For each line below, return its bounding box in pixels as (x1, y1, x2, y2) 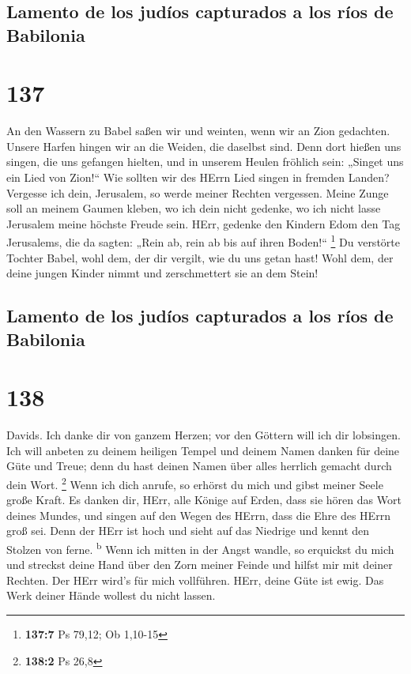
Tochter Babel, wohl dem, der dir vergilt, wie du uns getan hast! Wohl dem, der (6, 249, 394, 265)
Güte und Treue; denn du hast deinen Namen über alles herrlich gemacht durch (6, 457, 392, 474)
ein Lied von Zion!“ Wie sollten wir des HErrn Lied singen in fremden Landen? (6, 169, 390, 186)
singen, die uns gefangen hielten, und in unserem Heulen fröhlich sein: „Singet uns (6, 153, 404, 170)
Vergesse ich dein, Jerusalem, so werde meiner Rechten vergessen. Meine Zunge (6, 184, 389, 201)
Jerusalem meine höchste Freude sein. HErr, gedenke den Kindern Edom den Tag (6, 215, 401, 232)
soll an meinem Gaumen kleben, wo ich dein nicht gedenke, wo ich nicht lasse (6, 200, 381, 217)
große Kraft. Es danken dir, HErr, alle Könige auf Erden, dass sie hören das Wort (6, 491, 402, 508)
